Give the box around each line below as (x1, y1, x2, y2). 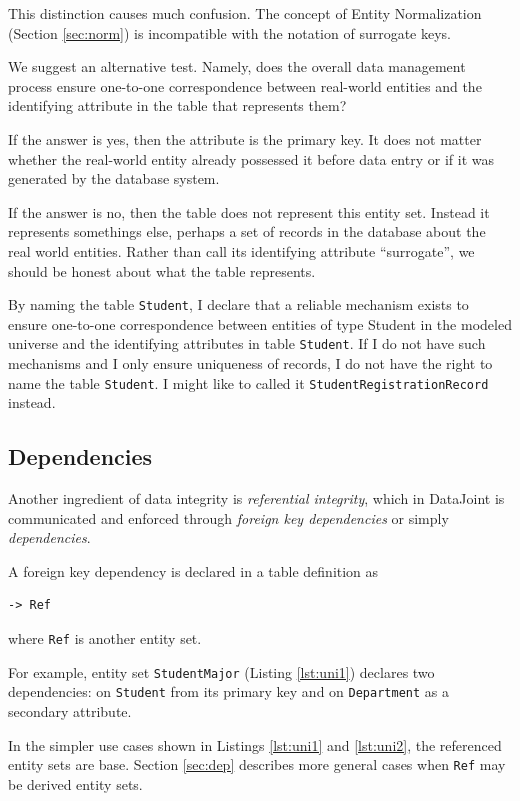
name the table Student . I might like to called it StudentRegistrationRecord (8, 372, 489, 393)
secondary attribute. (8, 701, 132, 722)
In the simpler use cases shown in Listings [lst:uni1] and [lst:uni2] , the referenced (8, 734, 502, 755)
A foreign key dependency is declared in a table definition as (8, 560, 379, 581)
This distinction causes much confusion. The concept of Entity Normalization (8, 3, 482, 23)
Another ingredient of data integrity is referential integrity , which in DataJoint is (8, 488, 505, 509)
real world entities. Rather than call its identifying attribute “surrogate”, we (8, 240, 475, 261)
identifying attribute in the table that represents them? (8, 95, 347, 116)
